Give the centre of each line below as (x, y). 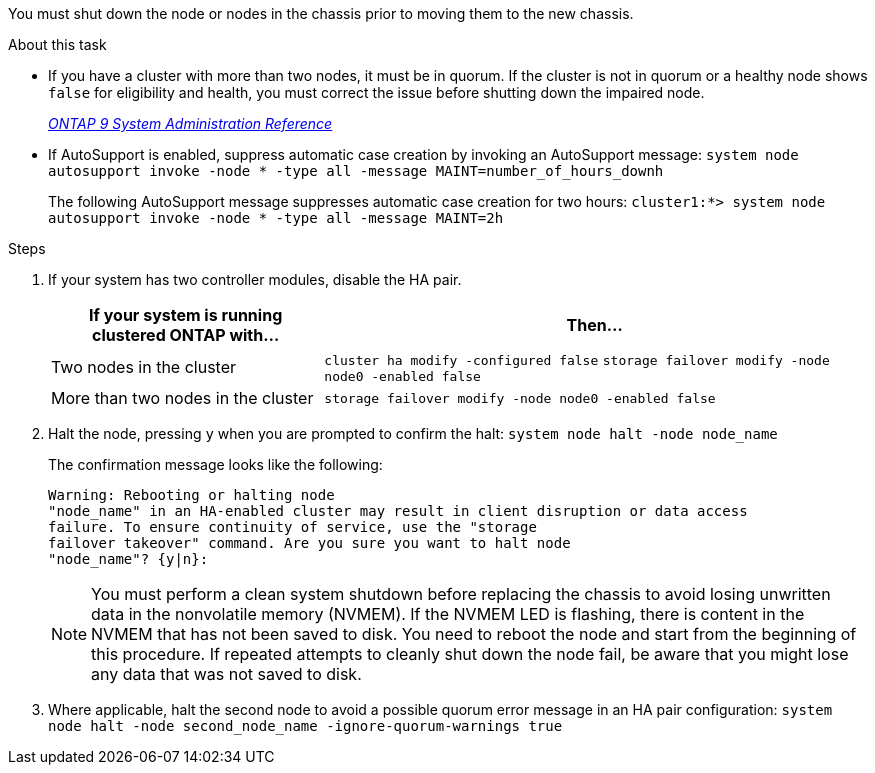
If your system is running (186, 315)
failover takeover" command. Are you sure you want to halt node (309, 543)
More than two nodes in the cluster (182, 398)
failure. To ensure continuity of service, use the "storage (292, 527)
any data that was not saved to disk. (226, 674)
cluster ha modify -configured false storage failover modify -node (577, 360)
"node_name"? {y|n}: (128, 559)
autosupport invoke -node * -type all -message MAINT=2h (276, 218)
